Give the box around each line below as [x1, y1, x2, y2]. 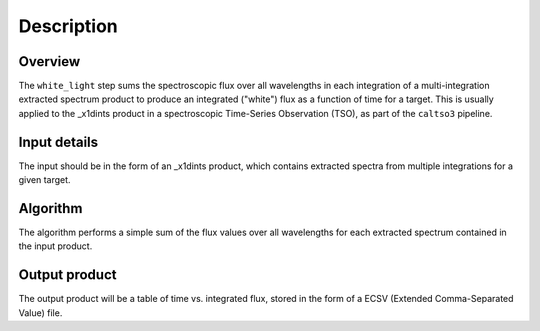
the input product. [18, 240, 93, 252]
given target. [18, 174, 71, 186]
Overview [18, 53, 81, 70]
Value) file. [18, 306, 63, 319]
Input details [18, 133, 99, 150]
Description [18, 15, 119, 37]
